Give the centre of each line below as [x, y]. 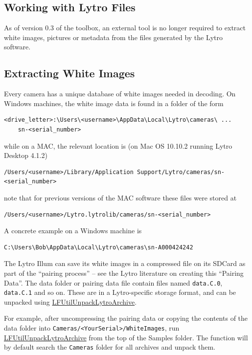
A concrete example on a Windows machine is [73, 231]
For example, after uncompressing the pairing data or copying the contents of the [126, 318]
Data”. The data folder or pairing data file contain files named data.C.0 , [113, 282]
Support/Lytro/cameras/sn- [181, 172]
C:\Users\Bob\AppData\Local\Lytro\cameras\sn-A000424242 [99, 247]
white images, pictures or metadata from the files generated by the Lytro [114, 37]
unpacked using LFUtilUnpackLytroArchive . [70, 301]
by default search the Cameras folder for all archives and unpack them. [110, 347]
